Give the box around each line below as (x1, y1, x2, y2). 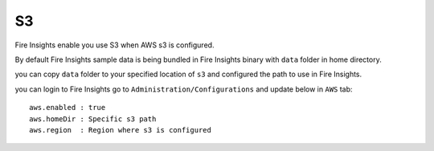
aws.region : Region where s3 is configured (29, 125, 212, 134)
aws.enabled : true (29, 103, 106, 112)
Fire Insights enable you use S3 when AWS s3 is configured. (14, 40, 215, 50)
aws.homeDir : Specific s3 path (29, 114, 157, 124)
